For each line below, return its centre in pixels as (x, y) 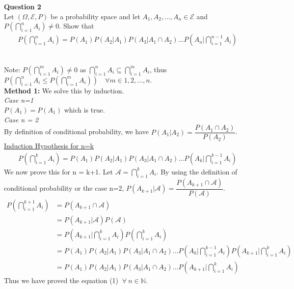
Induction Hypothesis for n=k (49, 146)
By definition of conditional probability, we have (77, 131)
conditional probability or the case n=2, (64, 188)
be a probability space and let (95, 16)
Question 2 (23, 6)
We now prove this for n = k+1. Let (59, 171)
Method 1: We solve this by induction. (64, 90)
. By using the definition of (197, 171)
